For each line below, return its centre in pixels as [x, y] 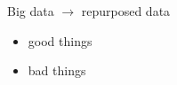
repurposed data [126, 11]
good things [60, 40]
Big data [31, 11]
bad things [57, 70]
